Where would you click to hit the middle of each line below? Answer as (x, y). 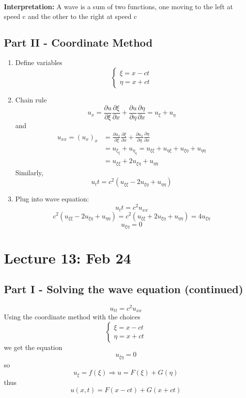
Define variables (39, 62)
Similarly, (29, 172)
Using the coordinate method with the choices (72, 317)
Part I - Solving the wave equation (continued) (124, 289)
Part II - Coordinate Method (78, 42)
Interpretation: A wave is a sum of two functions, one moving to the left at (118, 6)
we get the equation (33, 347)
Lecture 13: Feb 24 (68, 258)
